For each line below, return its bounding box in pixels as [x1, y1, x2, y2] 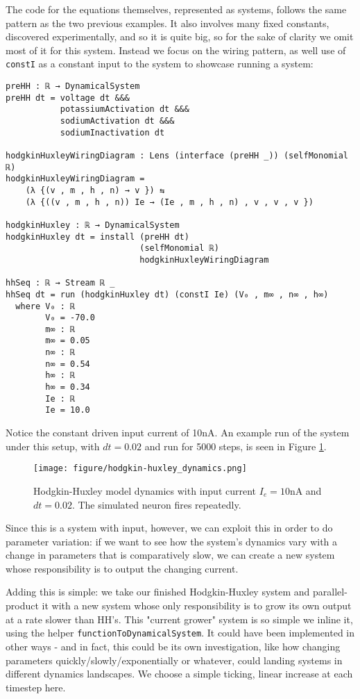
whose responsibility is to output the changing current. [6, 561, 239, 575]
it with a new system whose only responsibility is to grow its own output [42, 598, 352, 613]
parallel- [313, 584, 348, 599]
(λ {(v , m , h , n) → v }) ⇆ [25, 185, 165, 195]
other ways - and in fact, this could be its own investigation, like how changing [6, 639, 341, 653]
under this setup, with [6, 438, 100, 453]
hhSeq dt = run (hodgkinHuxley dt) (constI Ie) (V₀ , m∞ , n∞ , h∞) [6, 289, 329, 299]
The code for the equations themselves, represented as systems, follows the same [6, 2, 347, 16]
